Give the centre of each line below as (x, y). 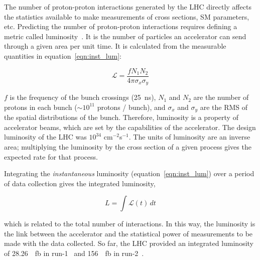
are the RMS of (224, 107)
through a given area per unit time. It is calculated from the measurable (115, 46)
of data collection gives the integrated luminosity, (80, 183)
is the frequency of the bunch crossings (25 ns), (83, 97)
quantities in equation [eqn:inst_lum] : (63, 55)
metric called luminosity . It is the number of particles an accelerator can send (125, 36)
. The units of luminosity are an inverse (189, 137)
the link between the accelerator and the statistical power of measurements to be (128, 233)
